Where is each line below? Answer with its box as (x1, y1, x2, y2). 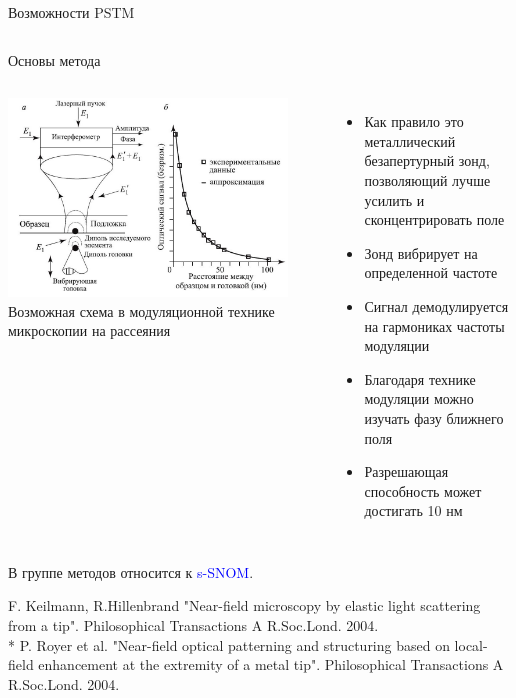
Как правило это (364, 111, 464, 132)
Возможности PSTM (8, 2, 135, 22)
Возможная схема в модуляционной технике (8, 300, 275, 321)
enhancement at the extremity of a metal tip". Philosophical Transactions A (38, 654, 504, 675)
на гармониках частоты (364, 315, 505, 336)
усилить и (364, 189, 425, 210)
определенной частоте (364, 262, 498, 283)
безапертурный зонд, (364, 150, 490, 171)
